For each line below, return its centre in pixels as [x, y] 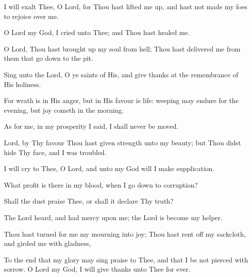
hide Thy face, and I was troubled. [55, 152]
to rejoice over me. [31, 16]
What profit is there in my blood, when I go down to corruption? [101, 184]
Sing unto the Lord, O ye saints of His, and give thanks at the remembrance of [121, 74]
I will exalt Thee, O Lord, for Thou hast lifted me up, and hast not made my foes [126, 6]
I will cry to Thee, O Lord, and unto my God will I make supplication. [109, 168]
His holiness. [23, 84]
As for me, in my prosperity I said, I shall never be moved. [91, 126]
